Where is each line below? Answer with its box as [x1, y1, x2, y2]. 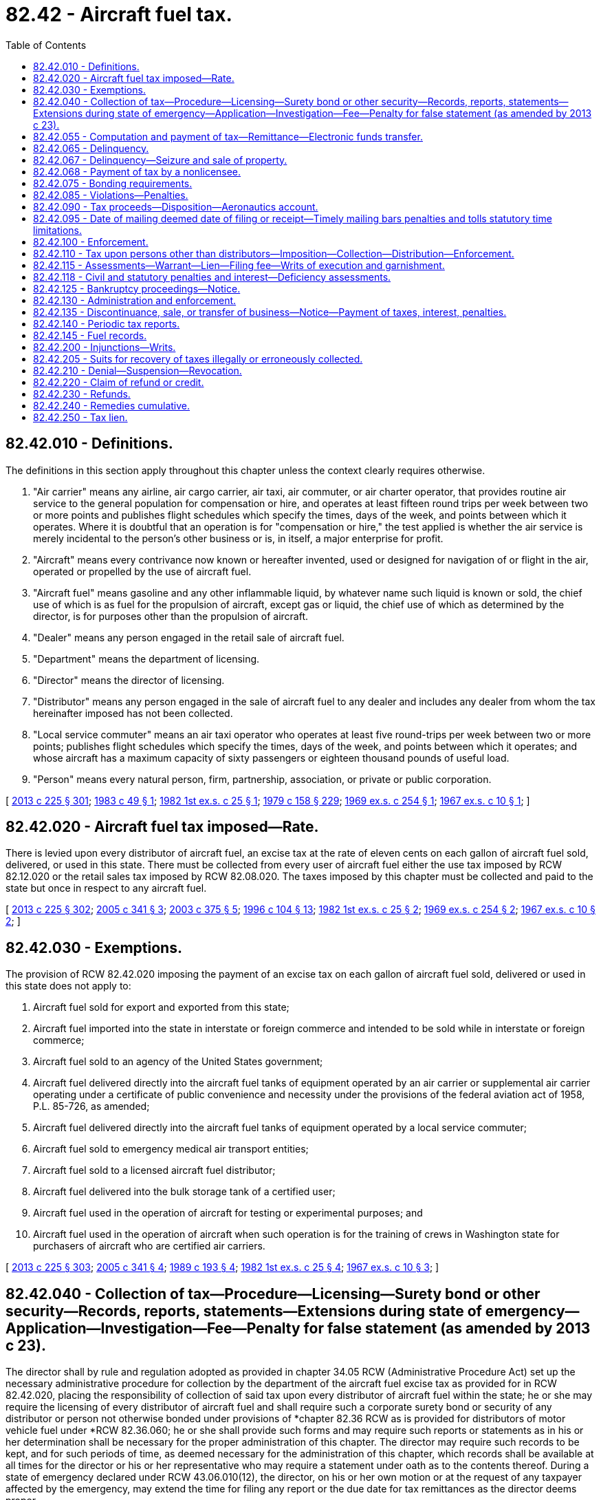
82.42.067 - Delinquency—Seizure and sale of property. [33, 153, 287, 166]
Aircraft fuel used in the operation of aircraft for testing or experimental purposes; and [33, 1207, 423, 1219]
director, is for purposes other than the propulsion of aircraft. [33, 610, 309, 622]
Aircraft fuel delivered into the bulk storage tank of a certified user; [33, 1186, 336, 1198]
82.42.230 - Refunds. [33, 387, 131, 400]
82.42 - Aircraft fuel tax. [6, 3, 232, 26]
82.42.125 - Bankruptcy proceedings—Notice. [33, 282, 241, 294]
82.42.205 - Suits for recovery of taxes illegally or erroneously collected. [33, 352, 363, 365]
